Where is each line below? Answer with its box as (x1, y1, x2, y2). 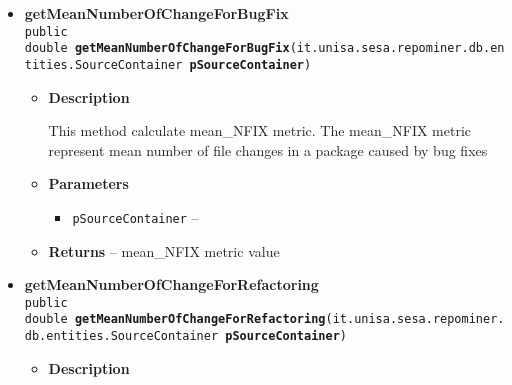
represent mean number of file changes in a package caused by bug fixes (48, 139, 488, 160)
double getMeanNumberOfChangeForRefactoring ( (24, 312, 333, 327)
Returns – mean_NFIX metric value (48, 240, 280, 261)
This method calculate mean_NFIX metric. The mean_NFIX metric (48, 120, 472, 141)
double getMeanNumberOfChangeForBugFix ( (24, 41, 297, 56)
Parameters (48, 173, 129, 194)
